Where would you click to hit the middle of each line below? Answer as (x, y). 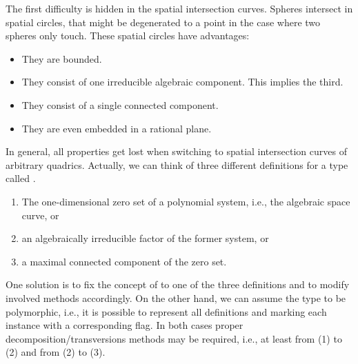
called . (21, 178)
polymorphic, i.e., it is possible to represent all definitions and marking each (166, 311)
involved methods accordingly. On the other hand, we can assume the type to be (176, 297)
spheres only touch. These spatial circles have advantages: (128, 36)
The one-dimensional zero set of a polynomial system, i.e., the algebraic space (186, 201)
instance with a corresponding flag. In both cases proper (125, 325)
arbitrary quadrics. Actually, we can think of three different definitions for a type (177, 164)
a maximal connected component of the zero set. (124, 261)
